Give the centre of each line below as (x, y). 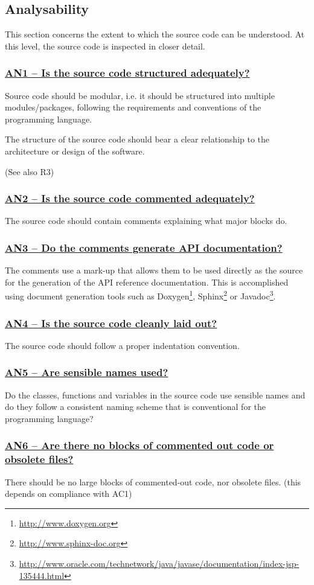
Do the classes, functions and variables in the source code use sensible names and (155, 395)
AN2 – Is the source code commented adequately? (130, 198)
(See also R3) (30, 171)
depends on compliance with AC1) (69, 494)
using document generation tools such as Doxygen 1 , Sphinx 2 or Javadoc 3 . (140, 295)
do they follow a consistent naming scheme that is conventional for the (135, 407)
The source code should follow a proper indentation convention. (122, 345)
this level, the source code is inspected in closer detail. (105, 46)
